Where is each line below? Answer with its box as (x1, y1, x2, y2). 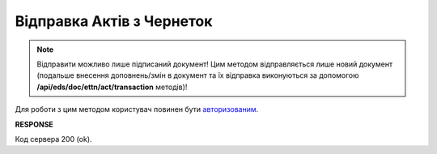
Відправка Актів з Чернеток (15, 12, 213, 30)
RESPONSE (15, 119, 54, 129)
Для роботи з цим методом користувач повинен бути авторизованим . (15, 105, 259, 114)
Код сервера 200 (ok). (15, 134, 92, 143)
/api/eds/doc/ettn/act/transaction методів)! (36, 82, 188, 92)
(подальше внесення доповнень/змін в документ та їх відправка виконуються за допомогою (36, 71, 359, 80)
